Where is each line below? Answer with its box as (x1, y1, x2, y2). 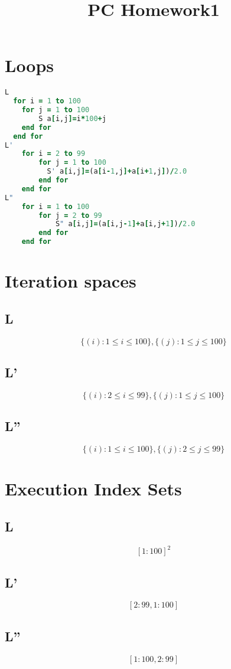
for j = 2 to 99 (38, 211, 102, 220)
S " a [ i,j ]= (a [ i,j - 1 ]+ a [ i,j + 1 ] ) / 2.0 (55, 220, 196, 229)
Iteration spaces (5, 269, 136, 293)
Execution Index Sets (5, 477, 182, 501)
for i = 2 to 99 (21, 149, 86, 158)
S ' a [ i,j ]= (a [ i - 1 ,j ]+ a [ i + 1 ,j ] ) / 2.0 (47, 167, 187, 176)
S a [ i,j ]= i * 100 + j (38, 114, 106, 123)
